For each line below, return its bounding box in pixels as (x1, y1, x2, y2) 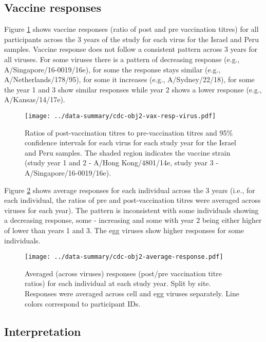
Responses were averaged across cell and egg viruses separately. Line (25, 288, 240, 298)
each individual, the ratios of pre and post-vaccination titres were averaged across (4, 195, 261, 205)
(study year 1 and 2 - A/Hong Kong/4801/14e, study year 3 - (25, 157, 219, 168)
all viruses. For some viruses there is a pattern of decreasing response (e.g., (4, 53, 240, 64)
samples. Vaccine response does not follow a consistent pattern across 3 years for (4, 44, 258, 54)
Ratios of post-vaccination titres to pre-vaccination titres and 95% (25, 127, 233, 138)
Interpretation (4, 323, 81, 339)
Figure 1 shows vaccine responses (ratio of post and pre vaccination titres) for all (4, 24, 259, 34)
